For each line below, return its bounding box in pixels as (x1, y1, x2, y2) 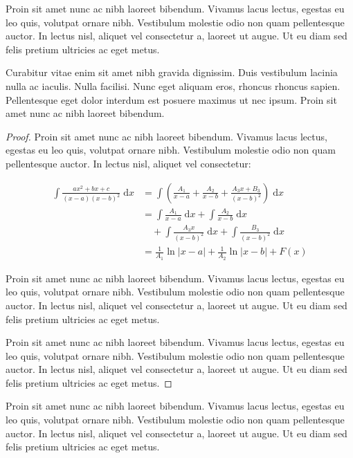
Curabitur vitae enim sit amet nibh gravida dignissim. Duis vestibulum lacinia (6, 65, 338, 80)
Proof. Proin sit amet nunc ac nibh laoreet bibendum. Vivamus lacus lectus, (6, 129, 327, 143)
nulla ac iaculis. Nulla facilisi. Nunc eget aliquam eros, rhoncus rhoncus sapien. (6, 78, 341, 93)
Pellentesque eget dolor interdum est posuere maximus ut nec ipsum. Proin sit (6, 92, 337, 107)
